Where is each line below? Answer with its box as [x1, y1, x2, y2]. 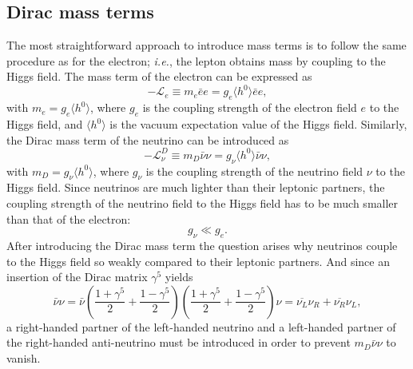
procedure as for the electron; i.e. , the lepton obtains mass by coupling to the [6, 52, 386, 69]
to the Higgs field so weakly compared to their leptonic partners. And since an [6, 252, 390, 269]
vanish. [6, 349, 41, 366]
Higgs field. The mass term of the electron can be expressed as [6, 68, 312, 85]
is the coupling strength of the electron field [142, 99, 357, 116]
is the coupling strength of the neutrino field [145, 162, 363, 179]
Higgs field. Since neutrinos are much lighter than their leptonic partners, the [6, 179, 385, 196]
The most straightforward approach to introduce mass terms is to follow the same [6, 37, 407, 54]
